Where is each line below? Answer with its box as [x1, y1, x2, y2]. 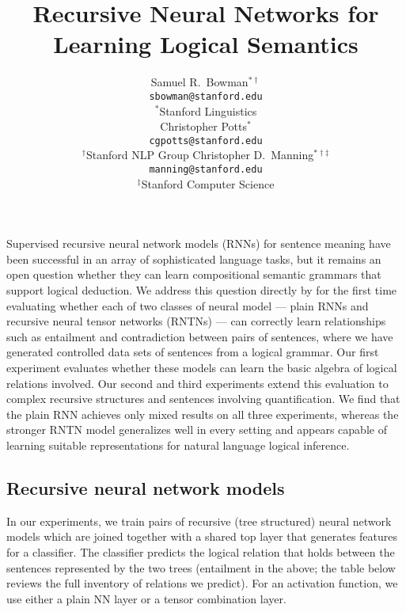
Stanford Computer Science [141, 175, 275, 192]
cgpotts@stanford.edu [149, 135, 263, 146]
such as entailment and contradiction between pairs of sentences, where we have [6, 328, 393, 344]
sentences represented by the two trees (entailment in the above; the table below [6, 559, 396, 576]
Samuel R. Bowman [150, 74, 249, 90]
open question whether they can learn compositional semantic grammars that [6, 266, 381, 283]
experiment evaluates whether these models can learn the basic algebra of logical [6, 359, 397, 375]
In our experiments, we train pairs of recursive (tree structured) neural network [6, 512, 392, 529]
